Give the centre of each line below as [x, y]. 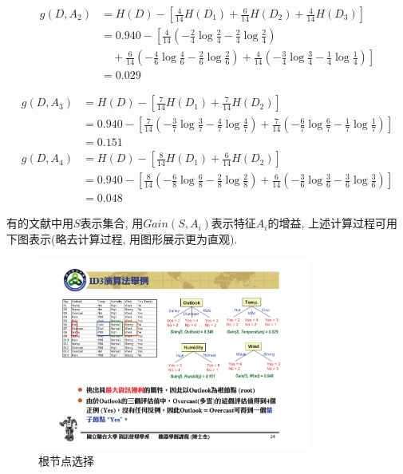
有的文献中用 [40, 223]
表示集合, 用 [112, 223]
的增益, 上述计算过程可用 [333, 223]
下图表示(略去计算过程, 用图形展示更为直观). [122, 238]
